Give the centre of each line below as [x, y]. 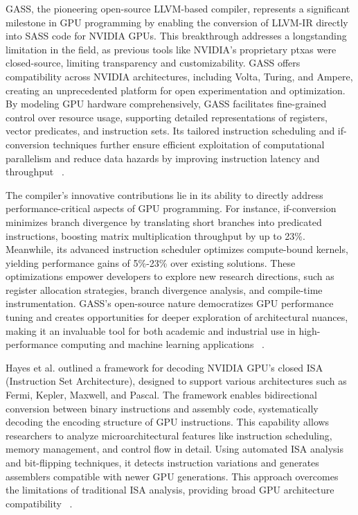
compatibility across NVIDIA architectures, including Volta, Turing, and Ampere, [179, 76]
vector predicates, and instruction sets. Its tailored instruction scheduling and [170, 131]
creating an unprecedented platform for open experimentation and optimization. [176, 90]
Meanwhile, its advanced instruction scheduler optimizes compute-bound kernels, [177, 249]
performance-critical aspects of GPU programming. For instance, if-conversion [171, 208]
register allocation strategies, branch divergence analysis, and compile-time [164, 289]
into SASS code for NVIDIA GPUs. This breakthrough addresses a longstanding [176, 36]
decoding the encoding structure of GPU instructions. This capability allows [168, 422]
